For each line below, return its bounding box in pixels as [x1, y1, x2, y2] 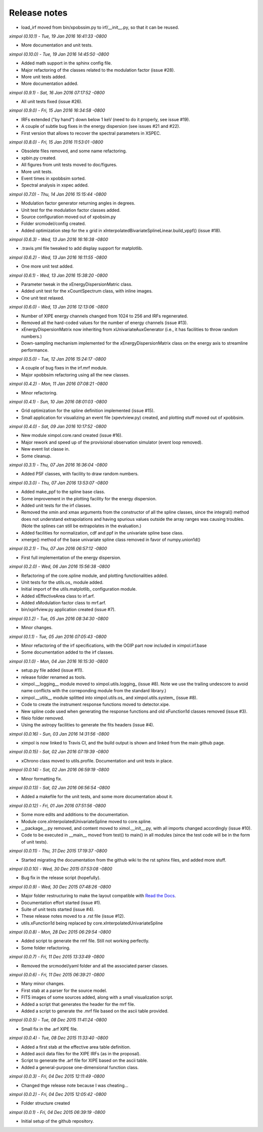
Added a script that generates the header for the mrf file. [21, 1001, 135, 1007]
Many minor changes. [21, 981, 65, 987]
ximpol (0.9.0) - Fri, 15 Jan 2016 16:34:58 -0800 [9, 107, 105, 113]
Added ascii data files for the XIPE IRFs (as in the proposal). [21, 1050, 141, 1056]
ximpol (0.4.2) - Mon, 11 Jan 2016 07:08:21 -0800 [9, 381, 108, 387]
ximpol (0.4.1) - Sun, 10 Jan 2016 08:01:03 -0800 [9, 398, 107, 405]
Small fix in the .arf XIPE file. [21, 1026, 78, 1032]
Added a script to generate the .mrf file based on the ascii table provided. [21, 1008, 169, 1014]
